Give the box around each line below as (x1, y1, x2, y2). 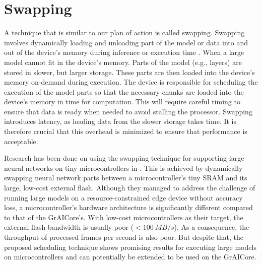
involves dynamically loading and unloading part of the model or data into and (4, 37, 248, 47)
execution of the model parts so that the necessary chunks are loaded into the (4, 86, 244, 97)
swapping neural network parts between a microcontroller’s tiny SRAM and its (4, 172, 247, 183)
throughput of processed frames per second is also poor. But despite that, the (4, 232, 243, 242)
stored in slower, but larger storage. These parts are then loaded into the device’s (4, 67, 255, 77)
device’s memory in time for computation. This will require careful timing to (4, 96, 240, 107)
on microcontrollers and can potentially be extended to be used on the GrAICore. (4, 251, 256, 262)
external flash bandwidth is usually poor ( (4, 222, 134, 232)
